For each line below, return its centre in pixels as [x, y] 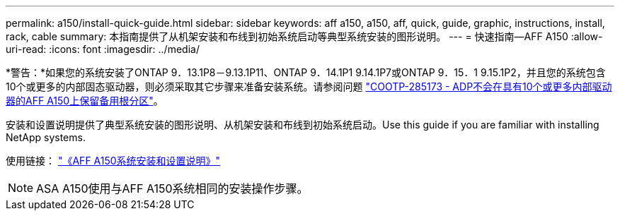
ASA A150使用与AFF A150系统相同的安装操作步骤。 [172, 188]
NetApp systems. [46, 137]
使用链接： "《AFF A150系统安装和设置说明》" [113, 161]
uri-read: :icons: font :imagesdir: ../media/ [103, 49]
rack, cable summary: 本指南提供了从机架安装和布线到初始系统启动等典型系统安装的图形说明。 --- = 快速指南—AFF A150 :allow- [304, 36]
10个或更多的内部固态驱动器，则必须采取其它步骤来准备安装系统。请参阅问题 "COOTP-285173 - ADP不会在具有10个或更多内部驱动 [309, 86]
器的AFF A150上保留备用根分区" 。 [85, 101]
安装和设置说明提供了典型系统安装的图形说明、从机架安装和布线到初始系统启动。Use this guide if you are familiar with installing [303, 125]
